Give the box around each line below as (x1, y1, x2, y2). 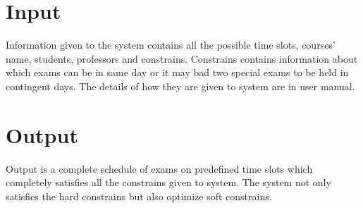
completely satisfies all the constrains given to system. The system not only (6, 175, 331, 190)
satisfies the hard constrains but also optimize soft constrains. (6, 188, 272, 203)
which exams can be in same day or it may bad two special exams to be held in (6, 65, 349, 80)
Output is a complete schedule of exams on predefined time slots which (6, 161, 313, 176)
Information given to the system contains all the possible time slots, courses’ (6, 37, 336, 52)
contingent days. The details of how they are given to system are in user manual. (6, 78, 355, 93)
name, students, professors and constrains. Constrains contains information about (6, 51, 358, 66)
